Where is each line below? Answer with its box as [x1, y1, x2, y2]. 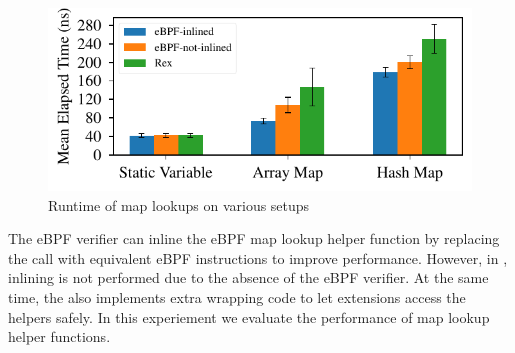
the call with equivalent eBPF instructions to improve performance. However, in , [8, 247, 508, 268]
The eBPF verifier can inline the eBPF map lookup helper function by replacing [8, 228, 500, 249]
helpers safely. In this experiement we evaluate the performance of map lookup [8, 306, 490, 327]
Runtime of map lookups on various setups [48, 194, 310, 215]
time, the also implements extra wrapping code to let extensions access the [8, 287, 466, 308]
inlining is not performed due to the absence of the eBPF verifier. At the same [8, 267, 489, 288]
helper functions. [8, 326, 111, 347]
